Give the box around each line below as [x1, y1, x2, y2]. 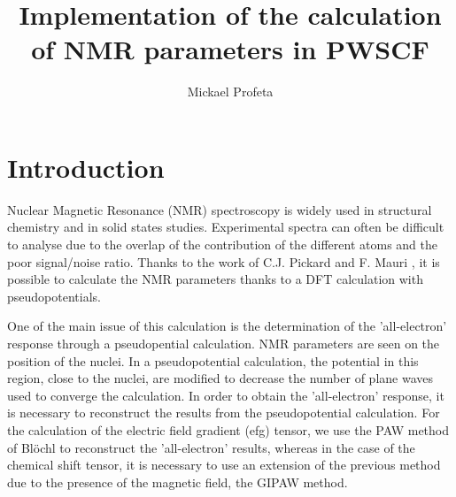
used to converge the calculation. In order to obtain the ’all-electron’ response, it [7, 386, 444, 404]
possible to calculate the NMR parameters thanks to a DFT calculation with [7, 270, 423, 288]
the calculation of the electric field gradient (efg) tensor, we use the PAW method [7, 420, 449, 439]
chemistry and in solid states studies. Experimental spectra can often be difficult [7, 218, 444, 236]
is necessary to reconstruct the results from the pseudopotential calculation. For [7, 403, 440, 422]
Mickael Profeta [187, 82, 274, 101]
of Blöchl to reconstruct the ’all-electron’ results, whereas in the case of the [7, 438, 415, 456]
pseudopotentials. [7, 287, 101, 305]
